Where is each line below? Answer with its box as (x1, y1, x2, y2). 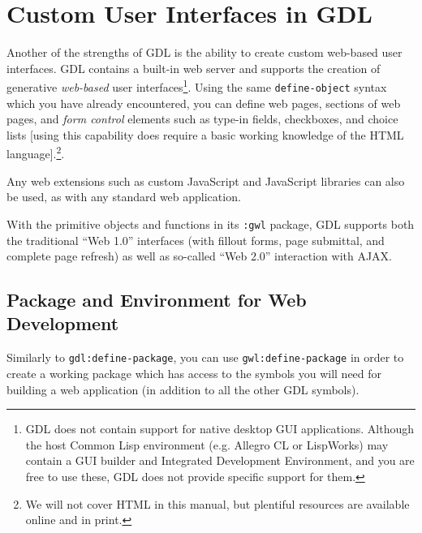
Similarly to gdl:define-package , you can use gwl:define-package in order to (6, 349, 404, 366)
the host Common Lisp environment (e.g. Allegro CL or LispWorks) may (25, 436, 389, 453)
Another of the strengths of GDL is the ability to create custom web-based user (6, 44, 403, 61)
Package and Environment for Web (6, 287, 307, 312)
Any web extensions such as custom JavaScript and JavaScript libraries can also (6, 172, 405, 189)
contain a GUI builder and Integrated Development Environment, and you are (25, 452, 415, 469)
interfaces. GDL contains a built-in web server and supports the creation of (6, 59, 381, 76)
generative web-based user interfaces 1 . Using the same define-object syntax (6, 76, 387, 95)
